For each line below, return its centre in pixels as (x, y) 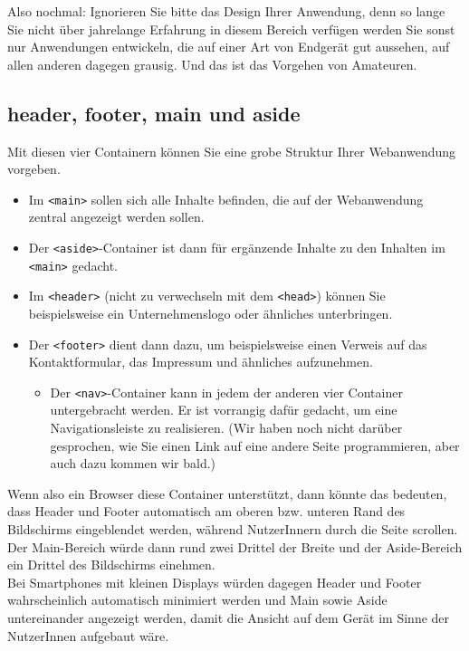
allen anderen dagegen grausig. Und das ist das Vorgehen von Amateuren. (212, 64)
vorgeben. (34, 169)
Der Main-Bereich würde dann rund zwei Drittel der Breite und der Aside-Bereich (235, 546)
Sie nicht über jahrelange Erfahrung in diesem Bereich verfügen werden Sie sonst (231, 29)
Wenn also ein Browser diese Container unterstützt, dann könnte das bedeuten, (227, 493)
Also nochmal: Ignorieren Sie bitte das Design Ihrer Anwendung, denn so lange (226, 11)
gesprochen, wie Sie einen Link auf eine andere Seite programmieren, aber (255, 445)
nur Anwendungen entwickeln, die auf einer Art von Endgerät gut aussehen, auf (229, 47)
